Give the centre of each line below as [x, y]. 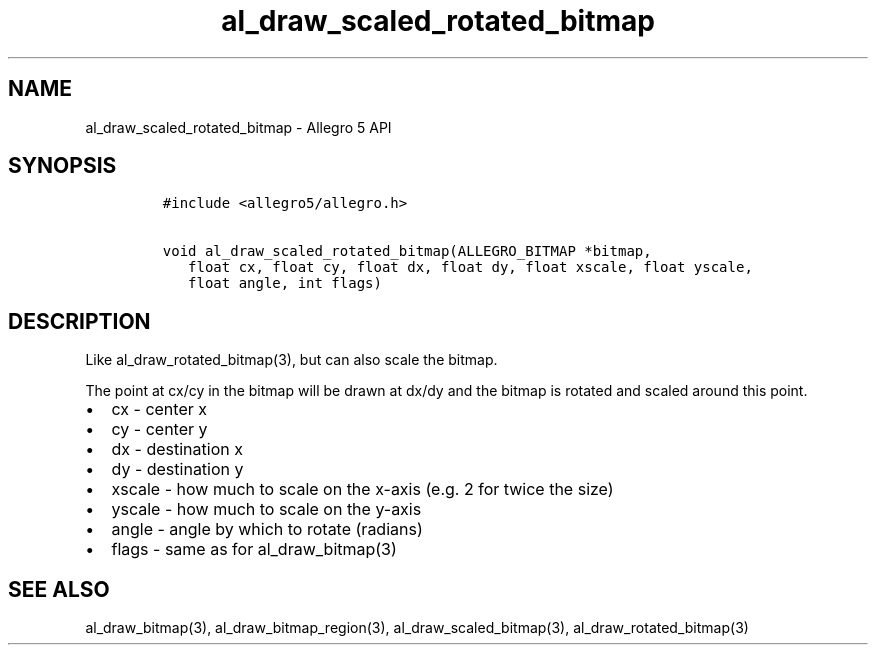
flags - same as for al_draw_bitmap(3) [254, 549]
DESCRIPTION [79, 321]
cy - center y [159, 429]
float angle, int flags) [285, 283]
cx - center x [159, 409]
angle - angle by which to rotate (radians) [267, 529]
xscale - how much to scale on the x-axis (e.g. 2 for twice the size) [362, 489]
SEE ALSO [59, 589]
